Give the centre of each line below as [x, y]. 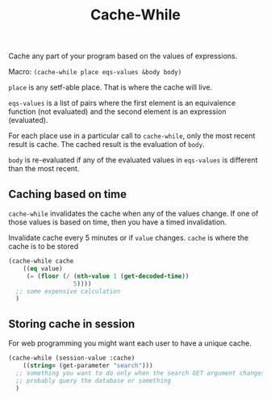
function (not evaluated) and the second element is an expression [118, 111]
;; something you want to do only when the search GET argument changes [140, 373]
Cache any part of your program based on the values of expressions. [123, 56]
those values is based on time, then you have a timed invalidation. [118, 222]
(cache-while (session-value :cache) [72, 358]
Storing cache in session [72, 323]
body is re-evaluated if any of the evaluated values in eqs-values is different [133, 160]
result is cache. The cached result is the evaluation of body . [106, 145]
